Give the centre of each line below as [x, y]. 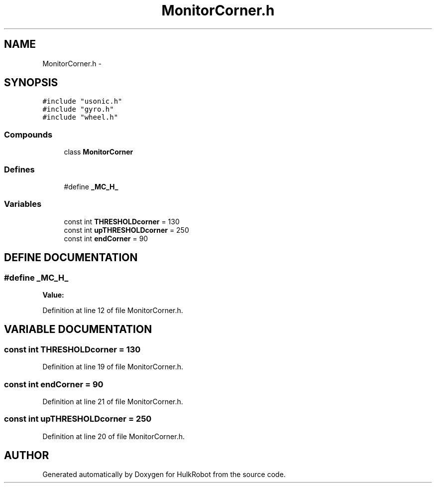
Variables [23, 204]
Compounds [28, 134]
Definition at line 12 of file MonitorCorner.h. [113, 310]
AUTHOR [27, 456]
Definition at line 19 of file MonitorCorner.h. [113, 367]
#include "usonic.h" [82, 101]
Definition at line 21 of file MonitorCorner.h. [113, 401]
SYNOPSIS [31, 83]
